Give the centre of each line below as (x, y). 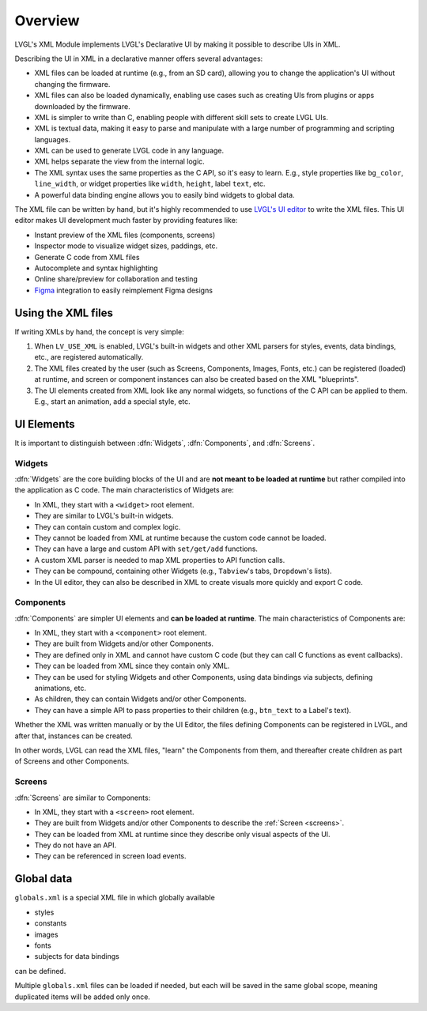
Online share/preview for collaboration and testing (116, 279)
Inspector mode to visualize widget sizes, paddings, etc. (126, 246)
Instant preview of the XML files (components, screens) (125, 235)
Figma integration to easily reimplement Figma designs (124, 290)
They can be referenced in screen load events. (110, 856)
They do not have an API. (76, 845)
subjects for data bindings (77, 956)
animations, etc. (60, 688)
